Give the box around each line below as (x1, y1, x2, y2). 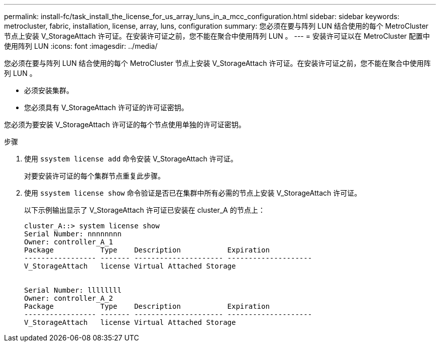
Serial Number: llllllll (24, 286, 122, 294)
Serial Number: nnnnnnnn (24, 230, 122, 238)
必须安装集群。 (24, 86, 73, 95)
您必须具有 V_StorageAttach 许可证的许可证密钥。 (24, 103, 188, 112)
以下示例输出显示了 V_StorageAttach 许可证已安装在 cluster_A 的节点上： (24, 206, 265, 214)
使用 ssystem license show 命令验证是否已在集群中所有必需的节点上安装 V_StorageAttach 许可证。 (24, 189, 362, 197)
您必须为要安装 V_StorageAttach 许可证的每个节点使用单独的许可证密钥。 (4, 120, 246, 129)
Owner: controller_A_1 (24, 238, 114, 246)
